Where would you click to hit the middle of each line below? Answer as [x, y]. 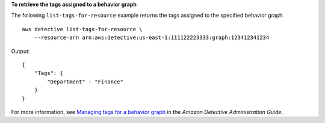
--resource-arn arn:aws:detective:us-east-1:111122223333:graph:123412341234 [152, 38]
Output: [20, 51]
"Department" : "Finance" [85, 82]
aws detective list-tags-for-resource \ [82, 29]
